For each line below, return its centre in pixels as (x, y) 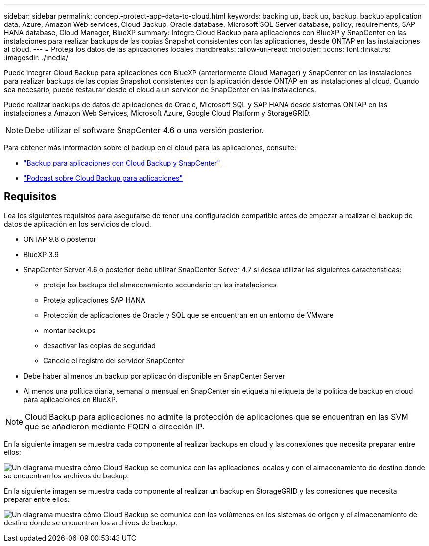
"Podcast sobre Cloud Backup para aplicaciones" (103, 178)
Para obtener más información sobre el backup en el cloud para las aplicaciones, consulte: (150, 148)
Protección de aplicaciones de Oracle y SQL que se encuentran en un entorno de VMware (188, 315)
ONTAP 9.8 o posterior (60, 239)
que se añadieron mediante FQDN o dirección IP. (115, 426)
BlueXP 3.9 (41, 254)
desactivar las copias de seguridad (99, 345)
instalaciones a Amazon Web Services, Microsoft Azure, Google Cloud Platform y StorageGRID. (157, 113)
